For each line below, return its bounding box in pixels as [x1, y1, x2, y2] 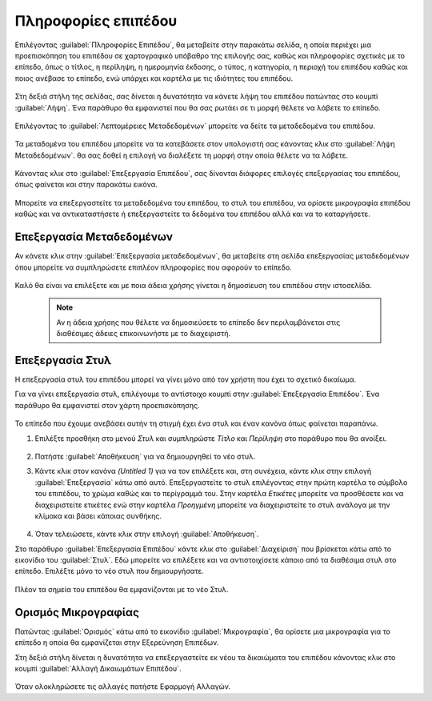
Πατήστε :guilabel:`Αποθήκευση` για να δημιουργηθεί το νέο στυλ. [34, 451, 256, 461]
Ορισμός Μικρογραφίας [14, 605, 140, 619]
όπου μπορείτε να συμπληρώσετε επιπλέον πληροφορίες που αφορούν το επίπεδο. [14, 262, 292, 272]
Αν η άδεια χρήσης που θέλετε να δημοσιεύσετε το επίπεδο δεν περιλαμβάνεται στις [56, 317, 341, 327]
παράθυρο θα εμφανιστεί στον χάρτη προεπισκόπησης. [14, 400, 200, 410]
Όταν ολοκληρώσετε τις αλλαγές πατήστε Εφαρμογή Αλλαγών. [14, 682, 231, 691]
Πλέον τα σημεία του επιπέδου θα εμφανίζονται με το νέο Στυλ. [14, 584, 229, 594]
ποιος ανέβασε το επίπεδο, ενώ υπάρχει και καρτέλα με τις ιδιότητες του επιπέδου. [14, 73, 294, 83]
